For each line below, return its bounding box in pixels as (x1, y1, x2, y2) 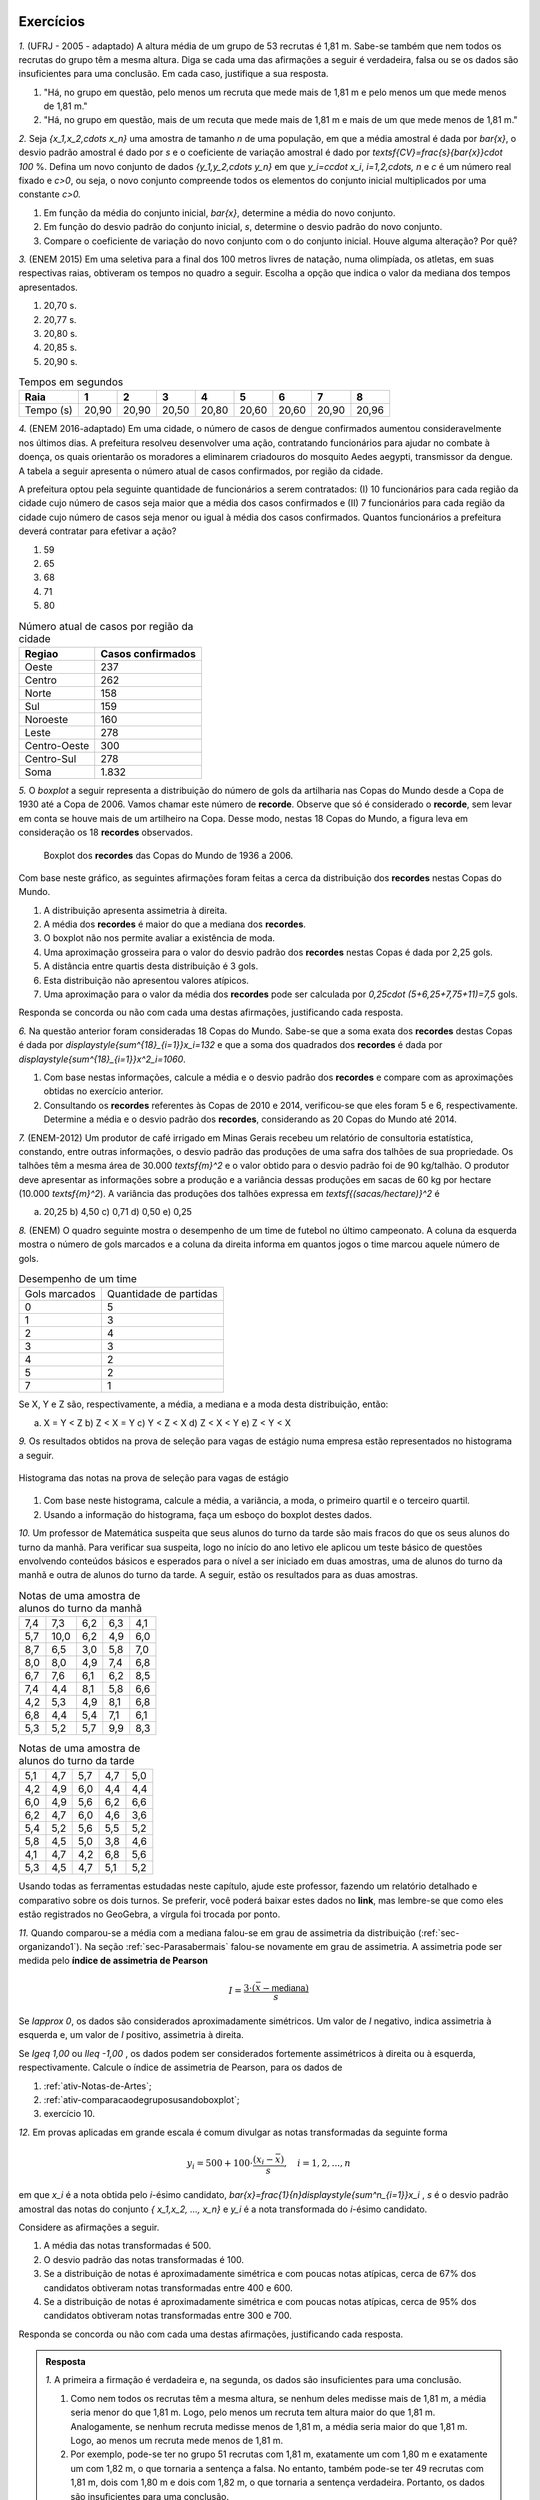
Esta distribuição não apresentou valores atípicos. (43, 974, 250, 986)
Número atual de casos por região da (18, 619, 194, 633)
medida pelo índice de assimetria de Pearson (18, 1955, 209, 1967)
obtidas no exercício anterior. (43, 1085, 164, 1097)
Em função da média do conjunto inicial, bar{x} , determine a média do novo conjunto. (43, 206, 396, 219)
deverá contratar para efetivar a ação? (18, 525, 177, 537)
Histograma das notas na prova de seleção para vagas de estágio (18, 1471, 289, 1484)
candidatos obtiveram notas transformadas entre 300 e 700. (43, 2310, 292, 2322)
